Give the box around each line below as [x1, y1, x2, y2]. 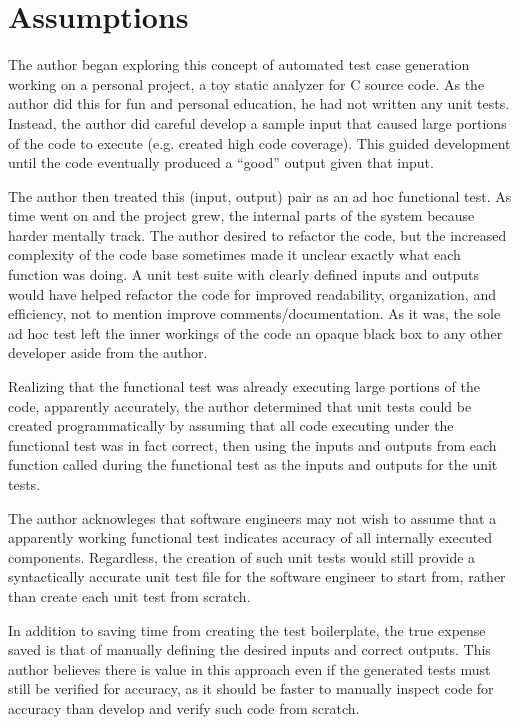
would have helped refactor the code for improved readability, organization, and [8, 283, 496, 304]
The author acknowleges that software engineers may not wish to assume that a [8, 507, 497, 528]
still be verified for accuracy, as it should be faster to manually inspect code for [8, 678, 494, 699]
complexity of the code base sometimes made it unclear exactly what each [8, 244, 461, 265]
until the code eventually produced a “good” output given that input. [8, 152, 434, 173]
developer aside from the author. [8, 342, 208, 363]
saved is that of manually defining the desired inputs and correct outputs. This [8, 639, 491, 660]
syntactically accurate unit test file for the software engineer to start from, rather [8, 566, 506, 587]
